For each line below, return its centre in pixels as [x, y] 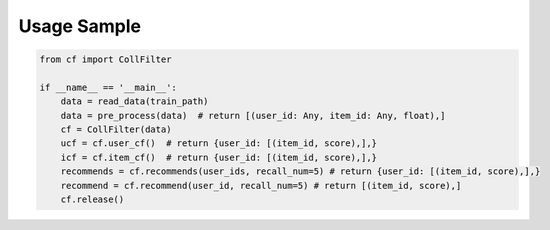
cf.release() [92, 199]
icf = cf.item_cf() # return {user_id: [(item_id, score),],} [219, 157]
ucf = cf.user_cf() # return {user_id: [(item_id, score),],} [219, 143]
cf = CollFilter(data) [116, 129]
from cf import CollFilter [105, 59]
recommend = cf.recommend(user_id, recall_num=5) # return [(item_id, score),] [261, 185]
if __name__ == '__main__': [108, 87]
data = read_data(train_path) [134, 101]
